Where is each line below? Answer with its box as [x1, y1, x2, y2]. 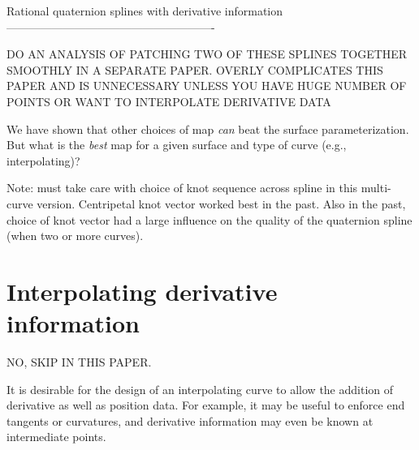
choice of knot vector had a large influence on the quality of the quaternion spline [6, 211, 413, 228]
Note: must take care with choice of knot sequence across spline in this [6, 179, 358, 196]
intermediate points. [6, 428, 106, 445]
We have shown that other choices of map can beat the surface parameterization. [6, 120, 409, 137]
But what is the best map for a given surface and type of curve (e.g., [6, 136, 347, 153]
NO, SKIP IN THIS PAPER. [6, 354, 152, 371]
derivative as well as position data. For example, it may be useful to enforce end [6, 396, 405, 414]
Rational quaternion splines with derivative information [6, 2, 283, 19]
